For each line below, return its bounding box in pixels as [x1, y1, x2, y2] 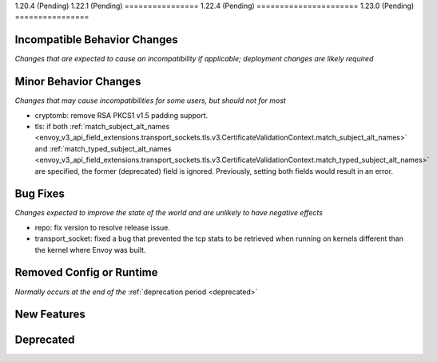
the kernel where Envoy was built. [34, 245, 146, 254]
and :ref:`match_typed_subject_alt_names [34, 144, 172, 153]
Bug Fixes [14, 187, 66, 201]
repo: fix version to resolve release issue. [34, 222, 171, 232]
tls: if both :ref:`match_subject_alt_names [34, 121, 170, 131]
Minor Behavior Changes [14, 75, 141, 89]
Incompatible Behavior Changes [14, 33, 179, 47]
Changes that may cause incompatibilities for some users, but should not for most [14, 96, 287, 105]
